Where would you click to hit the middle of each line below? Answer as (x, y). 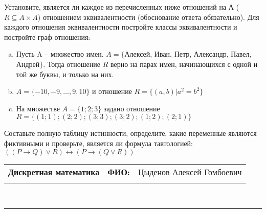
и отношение (112, 91)
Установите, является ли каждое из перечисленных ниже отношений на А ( (122, 7)
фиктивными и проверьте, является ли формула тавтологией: (98, 143)
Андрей (28, 64)
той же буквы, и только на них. (65, 74)
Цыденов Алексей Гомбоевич (190, 172)
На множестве (38, 108)
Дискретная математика (54, 172)
